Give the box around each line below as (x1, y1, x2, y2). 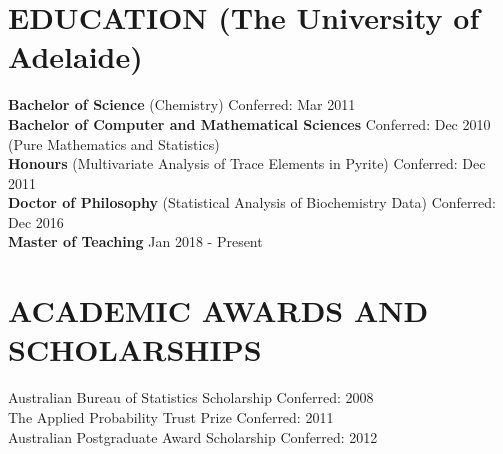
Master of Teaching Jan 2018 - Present (8, 231, 263, 252)
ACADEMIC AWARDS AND (8, 290, 429, 331)
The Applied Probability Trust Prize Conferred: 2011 (8, 406, 334, 427)
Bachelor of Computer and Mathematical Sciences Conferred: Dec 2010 (8, 113, 491, 134)
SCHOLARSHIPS (8, 329, 262, 370)
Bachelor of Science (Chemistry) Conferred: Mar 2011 (8, 94, 356, 115)
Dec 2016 (8, 211, 64, 232)
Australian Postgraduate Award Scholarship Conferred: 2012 (8, 426, 378, 447)
